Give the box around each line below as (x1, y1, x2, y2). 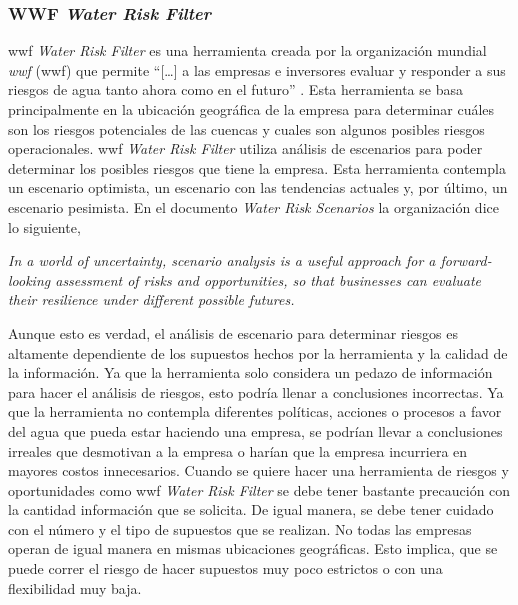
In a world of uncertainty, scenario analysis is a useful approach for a (8, 250, 436, 271)
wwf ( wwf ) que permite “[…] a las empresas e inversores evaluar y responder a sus (8, 59, 506, 80)
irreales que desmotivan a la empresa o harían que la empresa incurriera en (8, 440, 468, 461)
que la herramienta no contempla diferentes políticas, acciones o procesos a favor (8, 401, 502, 422)
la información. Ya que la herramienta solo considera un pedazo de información (8, 362, 493, 383)
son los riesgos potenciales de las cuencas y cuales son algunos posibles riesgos (8, 118, 485, 139)
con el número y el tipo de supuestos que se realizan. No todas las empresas (8, 518, 472, 539)
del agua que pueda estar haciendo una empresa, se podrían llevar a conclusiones (8, 420, 503, 441)
